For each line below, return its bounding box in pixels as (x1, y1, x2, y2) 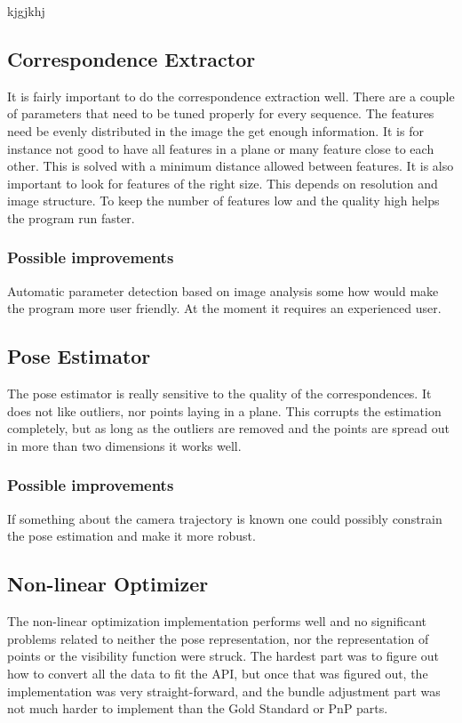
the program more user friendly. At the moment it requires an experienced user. (7, 299, 442, 317)
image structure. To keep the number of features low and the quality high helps (7, 191, 440, 210)
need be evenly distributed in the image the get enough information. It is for (7, 121, 424, 140)
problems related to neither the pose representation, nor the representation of (7, 629, 429, 647)
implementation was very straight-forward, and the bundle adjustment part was (7, 681, 441, 700)
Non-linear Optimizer (7, 570, 209, 598)
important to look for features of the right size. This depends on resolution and (7, 173, 438, 192)
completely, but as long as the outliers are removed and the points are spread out (7, 419, 450, 438)
